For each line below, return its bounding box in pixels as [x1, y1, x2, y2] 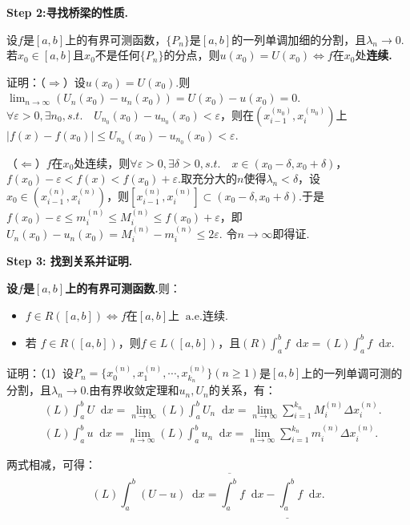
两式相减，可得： [6, 456, 96, 473]
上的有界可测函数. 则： [65, 280, 181, 297]
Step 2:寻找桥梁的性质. [6, 4, 128, 20]
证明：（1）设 [6, 364, 74, 381]
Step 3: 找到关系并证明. [6, 252, 133, 269]
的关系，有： [208, 382, 276, 398]
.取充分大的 [178, 170, 237, 187]
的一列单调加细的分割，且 [231, 30, 367, 47]
